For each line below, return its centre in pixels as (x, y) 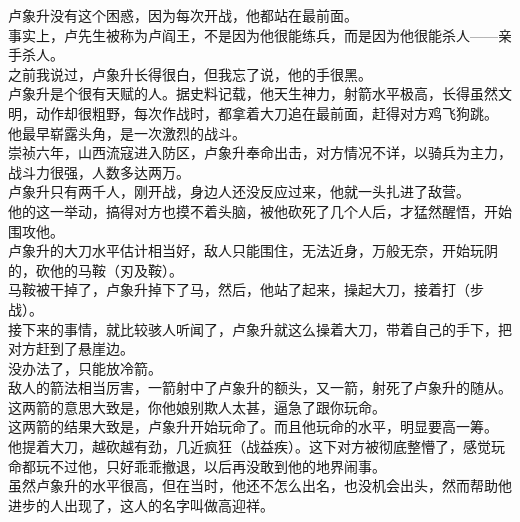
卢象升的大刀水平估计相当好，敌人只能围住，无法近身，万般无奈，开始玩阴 (253, 250)
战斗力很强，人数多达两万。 (99, 171)
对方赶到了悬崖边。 (71, 348)
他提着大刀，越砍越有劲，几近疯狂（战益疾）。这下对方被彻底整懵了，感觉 (249, 446)
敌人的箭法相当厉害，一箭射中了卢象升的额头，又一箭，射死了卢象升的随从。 (260, 387)
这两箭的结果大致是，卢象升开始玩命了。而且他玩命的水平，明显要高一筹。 (253, 426)
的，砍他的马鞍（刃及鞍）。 (95, 269)
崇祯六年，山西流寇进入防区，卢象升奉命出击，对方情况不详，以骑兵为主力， (260, 152)
